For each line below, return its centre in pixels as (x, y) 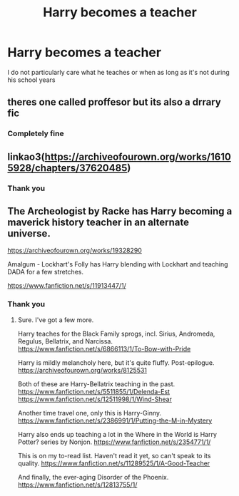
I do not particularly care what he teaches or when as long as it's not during (118, 72)
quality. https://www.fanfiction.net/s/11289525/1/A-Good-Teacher (114, 463)
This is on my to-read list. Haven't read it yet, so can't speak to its (114, 455)
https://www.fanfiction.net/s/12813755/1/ (77, 485)
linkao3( (26, 156)
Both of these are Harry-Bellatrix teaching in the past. (96, 384)
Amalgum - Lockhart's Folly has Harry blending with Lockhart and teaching (118, 264)
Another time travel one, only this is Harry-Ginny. (90, 413)
